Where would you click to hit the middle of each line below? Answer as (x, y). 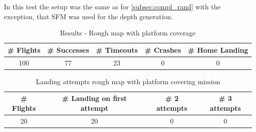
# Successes (68, 49)
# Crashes (163, 49)
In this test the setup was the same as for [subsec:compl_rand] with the (112, 6)
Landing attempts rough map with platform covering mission (128, 81)
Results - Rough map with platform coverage (128, 33)
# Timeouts (117, 49)
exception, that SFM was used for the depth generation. (89, 16)
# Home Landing (218, 49)
